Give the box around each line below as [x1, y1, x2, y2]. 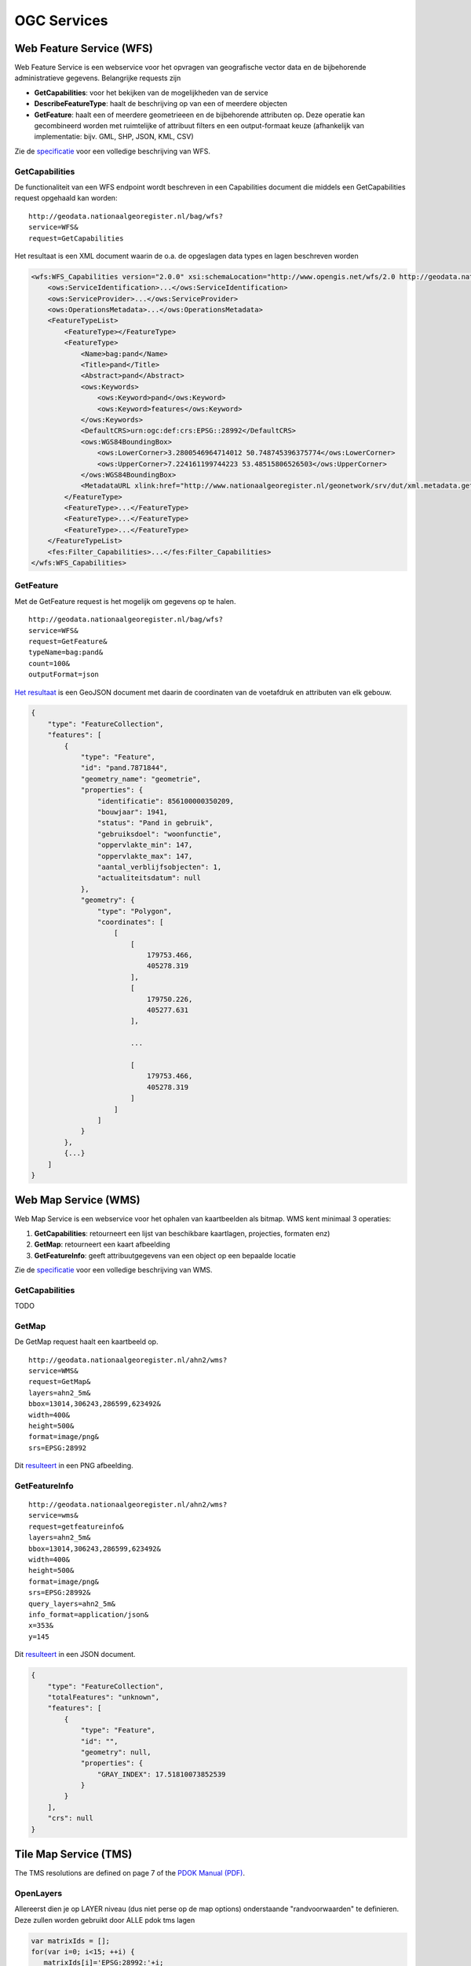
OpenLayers [14, 1887, 63, 1898]
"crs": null [47, 1813, 94, 1823]
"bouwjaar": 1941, [97, 808, 168, 816]
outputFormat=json [28, 670, 100, 679]
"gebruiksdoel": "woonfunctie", [97, 830, 222, 838]
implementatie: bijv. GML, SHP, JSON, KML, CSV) [34, 132, 194, 142]
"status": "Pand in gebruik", [97, 819, 214, 827]
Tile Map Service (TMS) [14, 1848, 133, 1861]
